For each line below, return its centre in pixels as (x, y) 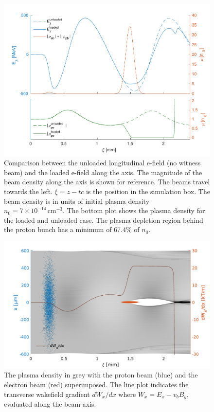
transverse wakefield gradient (47, 394)
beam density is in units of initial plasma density (77, 201)
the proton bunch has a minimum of (58, 229)
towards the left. (28, 191)
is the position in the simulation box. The (148, 191)
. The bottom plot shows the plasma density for (134, 210)
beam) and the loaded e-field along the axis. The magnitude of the (103, 172)
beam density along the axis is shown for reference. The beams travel (107, 182)
